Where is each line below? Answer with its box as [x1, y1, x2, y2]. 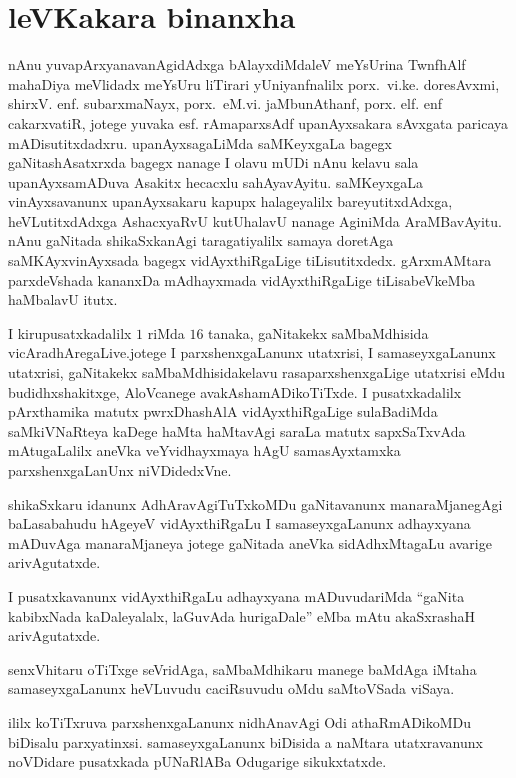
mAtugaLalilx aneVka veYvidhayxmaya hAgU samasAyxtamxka [8, 440, 401, 461]
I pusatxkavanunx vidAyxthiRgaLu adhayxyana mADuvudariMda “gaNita [8, 585, 465, 606]
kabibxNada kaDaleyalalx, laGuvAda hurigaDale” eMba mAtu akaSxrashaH [8, 605, 475, 626]
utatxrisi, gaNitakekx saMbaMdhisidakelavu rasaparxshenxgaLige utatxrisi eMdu [8, 362, 506, 383]
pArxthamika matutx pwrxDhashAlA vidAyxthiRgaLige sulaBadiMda [8, 401, 438, 422]
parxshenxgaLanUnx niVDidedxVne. [8, 460, 232, 480]
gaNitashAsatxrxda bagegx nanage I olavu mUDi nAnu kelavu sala [8, 152, 419, 173]
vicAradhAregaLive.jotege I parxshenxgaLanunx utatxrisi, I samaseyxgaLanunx [8, 342, 496, 363]
